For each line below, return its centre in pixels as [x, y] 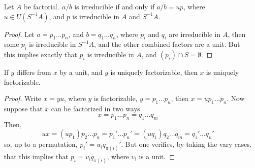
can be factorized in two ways [96, 109]
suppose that [23, 109]
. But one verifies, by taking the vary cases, [186, 144]
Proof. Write [23, 98]
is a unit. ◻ [157, 156]
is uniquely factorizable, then [154, 72]
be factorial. [42, 6]
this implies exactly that [41, 54]
